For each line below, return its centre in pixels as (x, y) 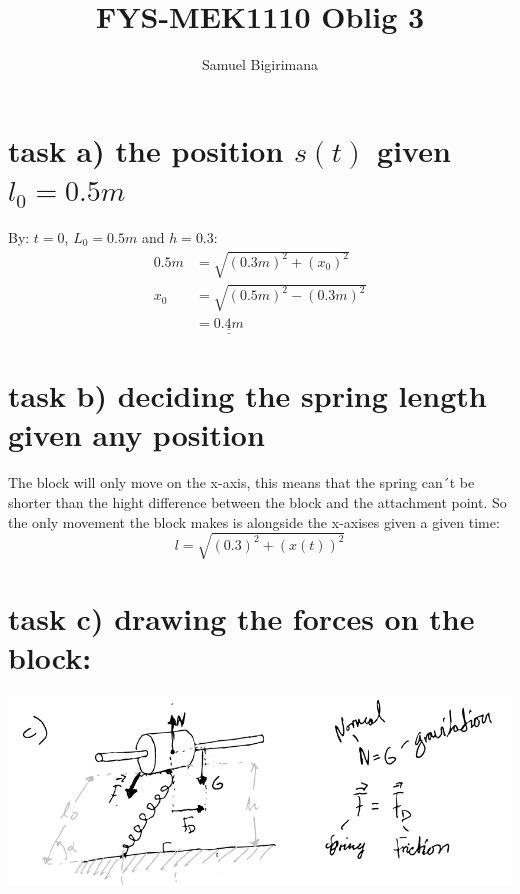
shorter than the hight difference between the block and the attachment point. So (257, 501)
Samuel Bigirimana (260, 64)
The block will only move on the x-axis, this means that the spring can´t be (241, 482)
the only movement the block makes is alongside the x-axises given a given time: (254, 521)
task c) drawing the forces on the (241, 617)
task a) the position (146, 149)
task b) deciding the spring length (247, 395)
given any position (136, 434)
